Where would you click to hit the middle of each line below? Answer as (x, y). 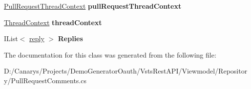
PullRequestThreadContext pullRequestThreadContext (93, 6)
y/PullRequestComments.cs (45, 80)
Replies (70, 38)
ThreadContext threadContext (53, 22)
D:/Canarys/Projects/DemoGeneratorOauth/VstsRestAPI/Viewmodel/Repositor (126, 71)
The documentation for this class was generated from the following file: (110, 54)
